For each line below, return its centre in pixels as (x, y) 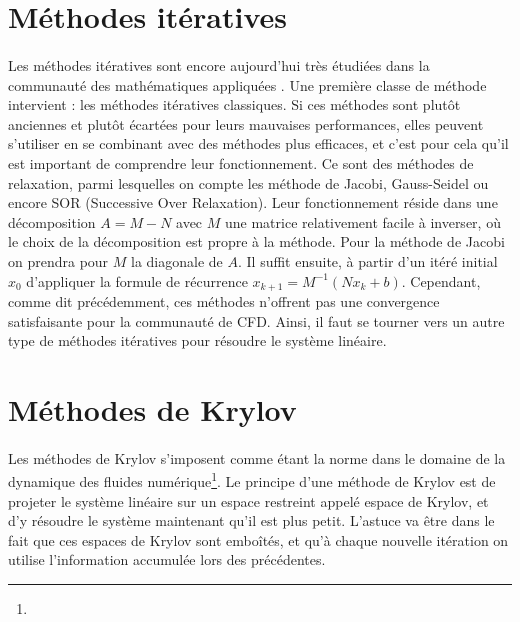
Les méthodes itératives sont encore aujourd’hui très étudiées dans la (219, 64)
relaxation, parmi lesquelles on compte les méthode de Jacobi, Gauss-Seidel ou (248, 182)
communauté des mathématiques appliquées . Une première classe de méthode (247, 84)
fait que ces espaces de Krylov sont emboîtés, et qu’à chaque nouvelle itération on (258, 539)
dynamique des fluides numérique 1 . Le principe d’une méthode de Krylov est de (252, 479)
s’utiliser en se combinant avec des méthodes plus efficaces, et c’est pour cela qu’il (258, 143)
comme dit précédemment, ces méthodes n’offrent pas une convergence (224, 300)
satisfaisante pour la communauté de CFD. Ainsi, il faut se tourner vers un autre (256, 320)
